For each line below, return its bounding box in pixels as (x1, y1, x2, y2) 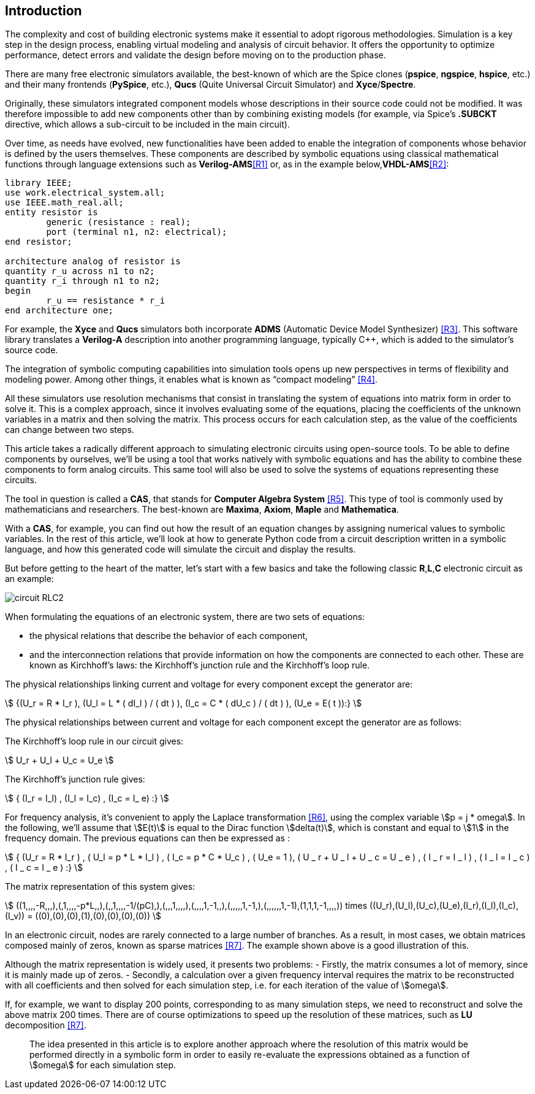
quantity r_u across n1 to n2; (5, 266, 155, 277)
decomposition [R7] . (5, 1020, 86, 1031)
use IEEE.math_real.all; (5, 197, 124, 208)
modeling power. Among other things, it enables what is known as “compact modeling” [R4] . (5, 374, 378, 385)
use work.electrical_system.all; (5, 188, 165, 198)
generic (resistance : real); (46, 217, 191, 228)
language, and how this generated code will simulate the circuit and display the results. (5, 544, 356, 555)
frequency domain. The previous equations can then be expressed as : (5, 833, 290, 844)
